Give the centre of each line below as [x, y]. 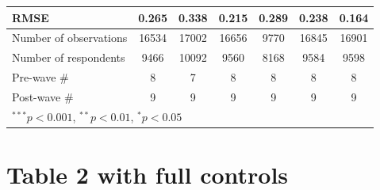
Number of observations [70, 38]
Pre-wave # [40, 77]
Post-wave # [43, 96]
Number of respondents [69, 57]
